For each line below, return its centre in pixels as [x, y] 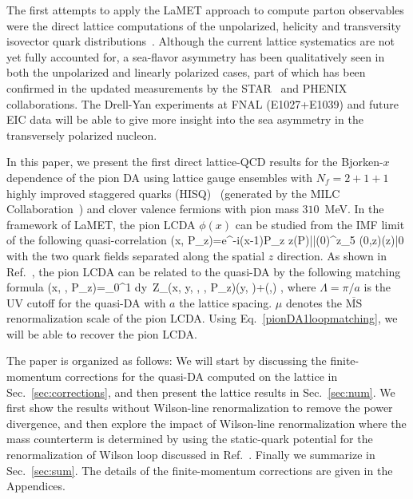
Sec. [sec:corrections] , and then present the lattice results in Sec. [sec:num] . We [201, 392]
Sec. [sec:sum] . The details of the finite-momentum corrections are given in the [200, 470]
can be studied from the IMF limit [320, 224]
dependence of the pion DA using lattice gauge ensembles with [160, 177]
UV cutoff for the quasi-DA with [86, 302]
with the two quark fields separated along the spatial [136, 255]
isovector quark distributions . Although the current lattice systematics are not [201, 41]
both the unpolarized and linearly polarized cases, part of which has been [186, 72]
